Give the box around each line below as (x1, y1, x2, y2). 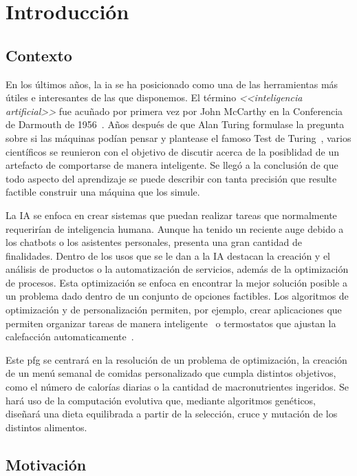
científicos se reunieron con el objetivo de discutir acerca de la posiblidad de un (6, 144, 340, 158)
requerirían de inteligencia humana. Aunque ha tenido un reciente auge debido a (6, 221, 344, 236)
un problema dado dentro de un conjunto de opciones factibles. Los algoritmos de (6, 289, 349, 303)
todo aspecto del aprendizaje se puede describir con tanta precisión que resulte (6, 171, 337, 185)
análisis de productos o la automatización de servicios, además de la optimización (6, 262, 349, 276)
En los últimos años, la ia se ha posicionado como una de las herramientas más (6, 76, 338, 91)
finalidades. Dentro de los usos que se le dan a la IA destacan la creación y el (6, 248, 331, 262)
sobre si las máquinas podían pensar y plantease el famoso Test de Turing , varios (6, 130, 351, 145)
